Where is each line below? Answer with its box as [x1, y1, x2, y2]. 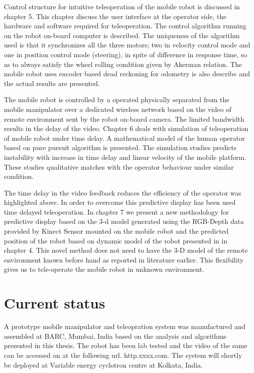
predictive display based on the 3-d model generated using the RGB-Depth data [4, 216, 244, 226]
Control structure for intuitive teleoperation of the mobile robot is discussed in [4, 1, 240, 11]
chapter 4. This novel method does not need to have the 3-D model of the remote [4, 245, 248, 255]
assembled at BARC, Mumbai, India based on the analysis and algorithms [4, 330, 227, 341]
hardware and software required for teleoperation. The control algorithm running [4, 21, 247, 31]
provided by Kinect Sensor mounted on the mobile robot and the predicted [4, 226, 229, 236]
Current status [4, 293, 105, 313]
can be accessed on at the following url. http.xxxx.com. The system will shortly [4, 350, 242, 360]
